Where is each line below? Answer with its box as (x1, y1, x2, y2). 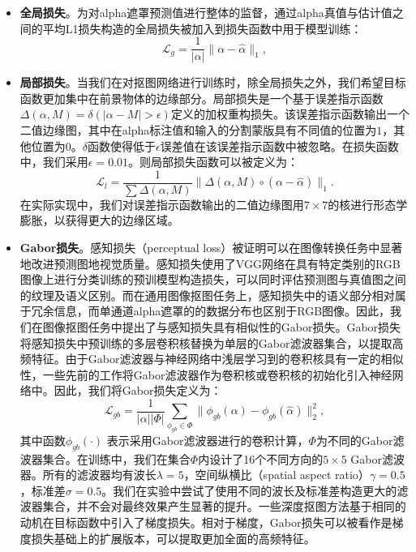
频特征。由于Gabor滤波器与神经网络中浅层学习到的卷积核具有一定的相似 (19, 350, 404, 367)
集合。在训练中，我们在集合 (42, 450, 191, 467)
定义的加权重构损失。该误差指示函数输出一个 (170, 105, 410, 122)
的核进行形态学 (328, 195, 408, 212)
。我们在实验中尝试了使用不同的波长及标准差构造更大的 (101, 481, 397, 499)
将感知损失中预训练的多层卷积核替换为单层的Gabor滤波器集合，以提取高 (19, 334, 404, 351)
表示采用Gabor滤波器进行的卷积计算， (106, 431, 309, 448)
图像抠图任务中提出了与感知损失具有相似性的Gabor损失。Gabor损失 (42, 319, 401, 336)
